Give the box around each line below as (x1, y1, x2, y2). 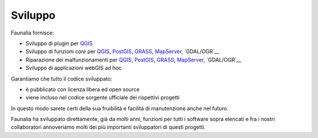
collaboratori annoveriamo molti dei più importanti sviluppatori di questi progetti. (11, 123, 206, 131)
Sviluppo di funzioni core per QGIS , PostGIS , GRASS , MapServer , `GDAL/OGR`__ (25, 48, 220, 55)
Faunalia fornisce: (11, 29, 54, 36)
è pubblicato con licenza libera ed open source (25, 85, 140, 93)
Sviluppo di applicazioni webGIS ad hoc (25, 64, 122, 71)
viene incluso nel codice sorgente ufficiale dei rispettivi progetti (25, 94, 180, 101)
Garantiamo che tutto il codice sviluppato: (11, 75, 112, 82)
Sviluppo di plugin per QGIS (25, 40, 93, 47)
